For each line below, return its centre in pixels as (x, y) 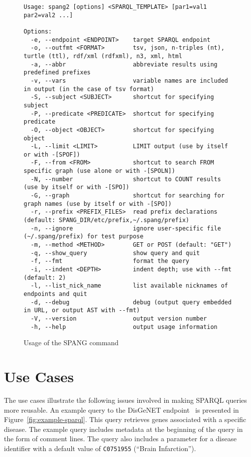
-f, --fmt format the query (110, 261)
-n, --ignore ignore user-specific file (126, 228)
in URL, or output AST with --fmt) (82, 310)
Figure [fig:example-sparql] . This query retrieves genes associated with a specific (125, 419)
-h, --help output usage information (124, 327)
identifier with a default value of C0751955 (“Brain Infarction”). (100, 448)
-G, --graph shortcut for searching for (128, 196)
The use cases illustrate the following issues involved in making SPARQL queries (125, 400)
